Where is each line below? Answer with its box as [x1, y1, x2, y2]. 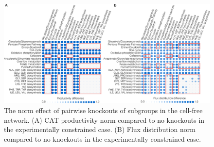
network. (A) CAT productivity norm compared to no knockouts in [4, 114, 205, 125]
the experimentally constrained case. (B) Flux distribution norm [4, 124, 196, 134]
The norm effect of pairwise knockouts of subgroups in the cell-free [4, 105, 203, 115]
